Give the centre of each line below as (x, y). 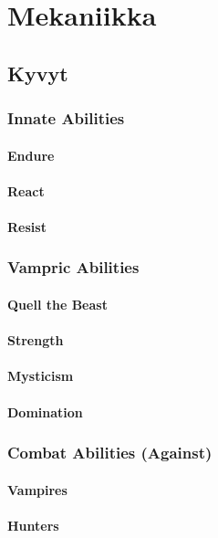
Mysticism (41, 376)
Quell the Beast (57, 304)
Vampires (37, 489)
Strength (36, 340)
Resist (27, 226)
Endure (31, 155)
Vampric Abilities (73, 267)
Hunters (33, 525)
